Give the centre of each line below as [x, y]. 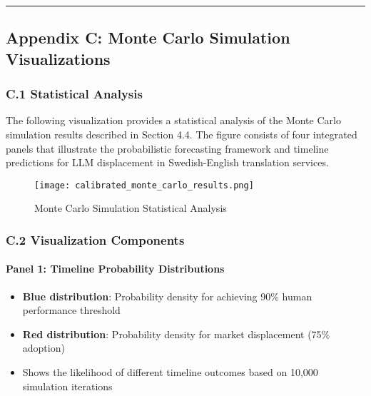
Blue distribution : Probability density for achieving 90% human [167, 296]
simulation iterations [67, 386]
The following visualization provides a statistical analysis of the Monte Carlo [173, 120]
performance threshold [71, 310]
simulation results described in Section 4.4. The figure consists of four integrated [182, 134]
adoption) [44, 348]
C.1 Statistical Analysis [74, 94]
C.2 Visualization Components [95, 239]
